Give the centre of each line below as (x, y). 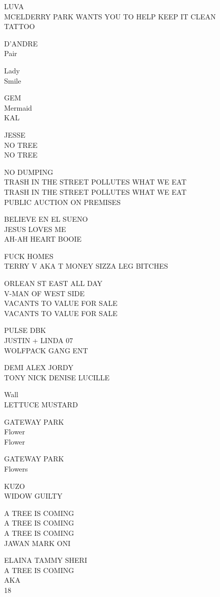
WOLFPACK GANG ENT (46, 350)
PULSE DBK (25, 330)
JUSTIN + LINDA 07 (39, 340)
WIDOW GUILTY (33, 496)
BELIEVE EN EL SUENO (46, 219)
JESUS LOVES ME (35, 229)
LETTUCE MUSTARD (41, 404)
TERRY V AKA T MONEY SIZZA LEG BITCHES (86, 266)
